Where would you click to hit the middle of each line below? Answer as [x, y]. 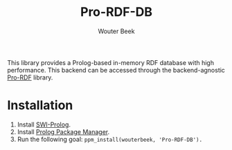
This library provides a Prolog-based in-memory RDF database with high [111, 62]
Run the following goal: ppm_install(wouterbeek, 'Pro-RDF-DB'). [110, 139]
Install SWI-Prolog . [44, 124]
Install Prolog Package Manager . [63, 131]
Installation [40, 105]
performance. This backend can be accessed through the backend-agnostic [116, 70]
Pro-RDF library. [30, 77]
